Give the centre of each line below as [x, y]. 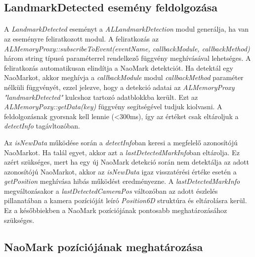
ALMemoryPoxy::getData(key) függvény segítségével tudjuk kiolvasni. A [113, 107]
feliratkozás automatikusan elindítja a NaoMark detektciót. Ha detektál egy [119, 67]
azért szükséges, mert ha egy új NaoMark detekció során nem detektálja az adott [127, 162]
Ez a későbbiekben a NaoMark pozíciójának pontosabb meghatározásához [116, 210]
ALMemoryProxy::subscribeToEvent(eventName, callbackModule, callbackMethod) [127, 48]
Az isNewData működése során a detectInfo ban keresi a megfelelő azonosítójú [121, 142]
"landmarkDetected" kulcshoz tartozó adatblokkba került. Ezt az [101, 97]
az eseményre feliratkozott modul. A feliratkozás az [81, 38]
